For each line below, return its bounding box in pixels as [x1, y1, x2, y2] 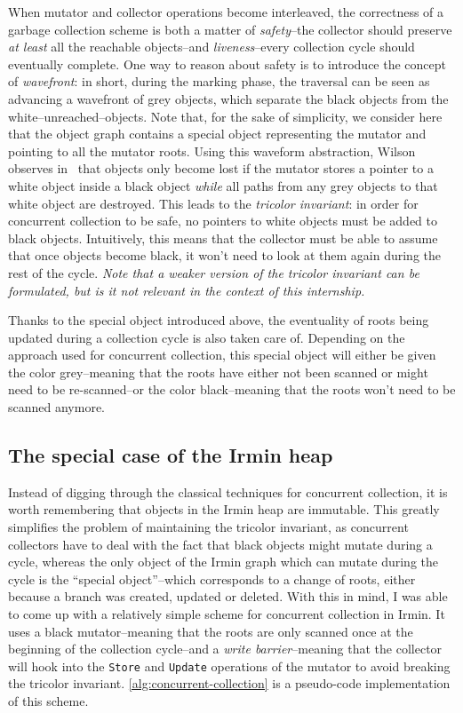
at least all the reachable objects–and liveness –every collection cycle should [8, 37, 415, 56]
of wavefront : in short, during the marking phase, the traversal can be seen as [8, 72, 430, 91]
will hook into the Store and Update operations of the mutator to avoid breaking [8, 656, 451, 675]
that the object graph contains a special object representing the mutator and [8, 124, 427, 143]
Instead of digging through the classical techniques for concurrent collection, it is [8, 482, 448, 501]
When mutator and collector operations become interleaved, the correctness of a [8, 3, 444, 20]
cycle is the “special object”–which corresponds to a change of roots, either [8, 569, 416, 588]
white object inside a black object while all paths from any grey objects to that [8, 176, 438, 194]
